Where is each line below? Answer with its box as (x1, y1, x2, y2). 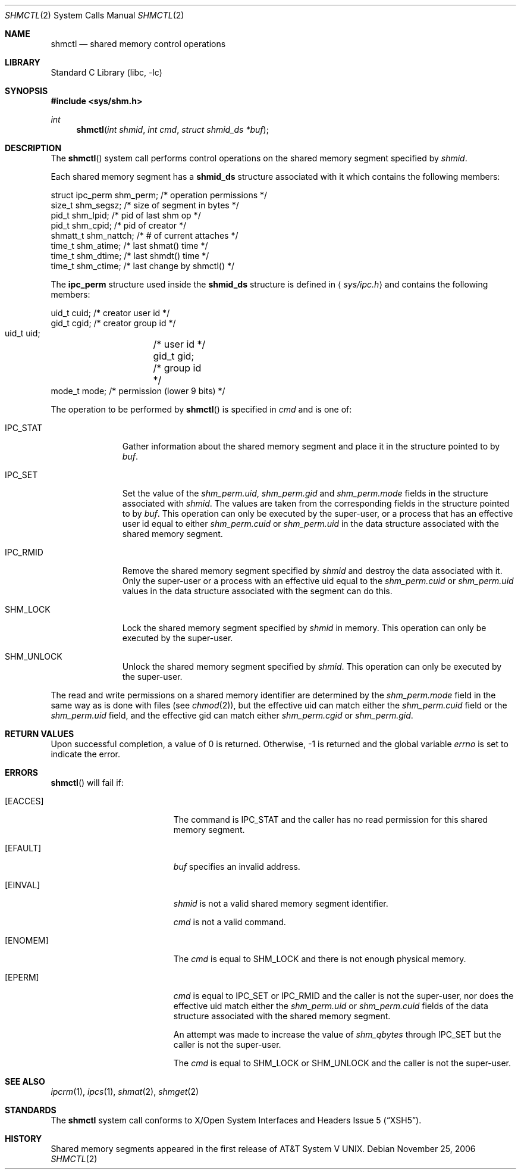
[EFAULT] (5, 843, 42, 853)
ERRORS (5, 767, 39, 778)
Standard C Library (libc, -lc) (51, 67, 162, 77)
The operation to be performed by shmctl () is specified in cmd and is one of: (51, 404, 352, 414)
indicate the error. (51, 749, 121, 759)
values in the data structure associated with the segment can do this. (122, 586, 393, 596)
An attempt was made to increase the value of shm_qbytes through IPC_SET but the (173, 1029, 501, 1039)
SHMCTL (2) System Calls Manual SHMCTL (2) (5, 10, 184, 20)
